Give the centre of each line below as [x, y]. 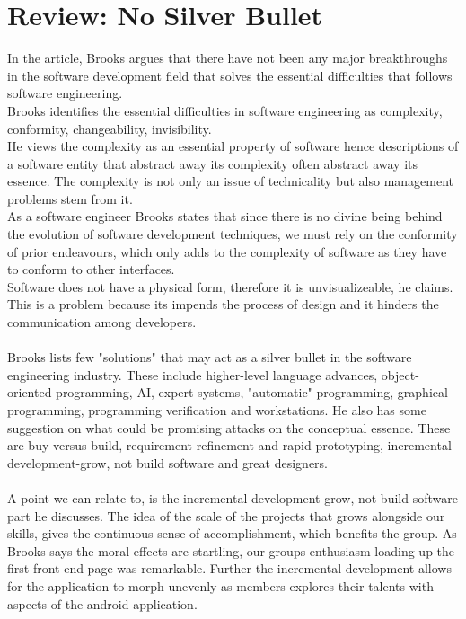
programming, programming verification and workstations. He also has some [217, 410]
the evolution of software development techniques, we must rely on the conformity [233, 234]
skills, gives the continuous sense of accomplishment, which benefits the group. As [232, 533]
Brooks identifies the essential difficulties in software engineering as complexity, [225, 110]
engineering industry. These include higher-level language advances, [193, 374]
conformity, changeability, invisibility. [110, 128]
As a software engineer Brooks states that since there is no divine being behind [225, 216]
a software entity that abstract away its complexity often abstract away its [213, 163]
